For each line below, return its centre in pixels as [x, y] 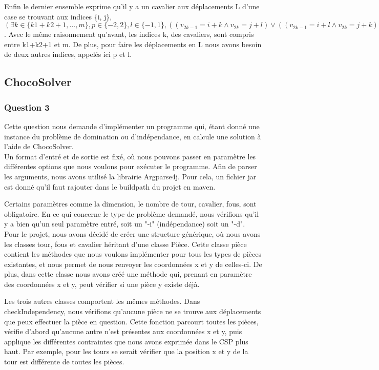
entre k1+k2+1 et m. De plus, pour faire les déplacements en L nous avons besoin [133, 44]
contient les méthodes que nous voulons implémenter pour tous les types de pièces [133, 254]
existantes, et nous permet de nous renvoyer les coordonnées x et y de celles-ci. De [133, 264]
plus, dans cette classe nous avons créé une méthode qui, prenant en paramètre [128, 274]
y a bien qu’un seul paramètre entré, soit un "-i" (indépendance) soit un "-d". [125, 224]
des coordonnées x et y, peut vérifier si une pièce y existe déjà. [102, 284]
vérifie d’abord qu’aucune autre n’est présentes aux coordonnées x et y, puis [123, 331]
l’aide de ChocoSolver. [39, 146]
